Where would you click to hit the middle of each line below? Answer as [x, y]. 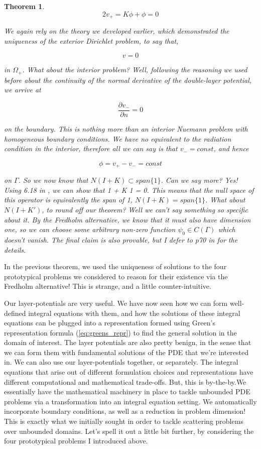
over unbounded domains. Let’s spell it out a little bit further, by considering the [129, 431]
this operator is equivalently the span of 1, [68, 200]
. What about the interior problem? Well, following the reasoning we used [135, 70]
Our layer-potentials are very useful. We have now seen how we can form [116, 303]
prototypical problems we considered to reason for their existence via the [116, 276]
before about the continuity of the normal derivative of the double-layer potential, [128, 80]
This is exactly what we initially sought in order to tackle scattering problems [124, 421]
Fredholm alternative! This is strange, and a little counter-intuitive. [108, 286]
